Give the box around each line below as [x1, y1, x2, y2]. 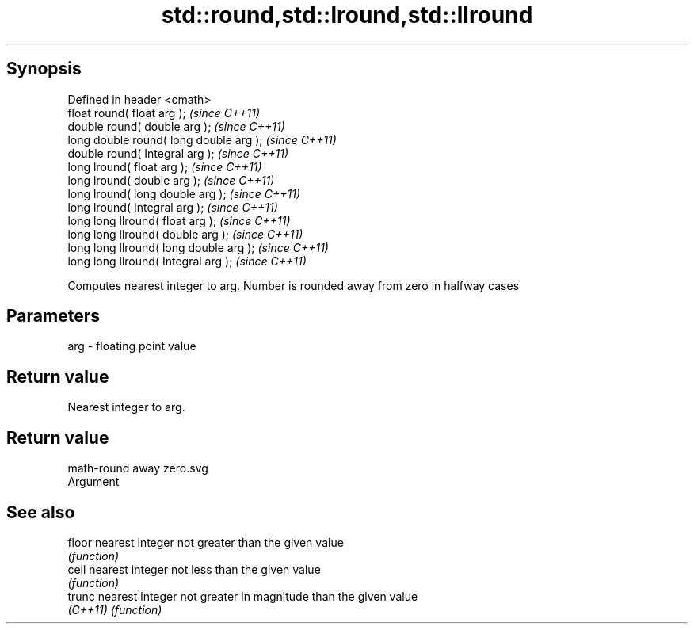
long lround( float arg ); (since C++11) [67, 159, 262, 174]
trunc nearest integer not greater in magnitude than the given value [67, 589, 418, 603]
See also [6, 502, 75, 522]
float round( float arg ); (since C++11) [67, 105, 261, 120]
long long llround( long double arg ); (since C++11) [67, 240, 329, 254]
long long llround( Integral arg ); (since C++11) [67, 254, 307, 268]
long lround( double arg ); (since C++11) [67, 173, 275, 187]
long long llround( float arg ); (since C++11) [67, 213, 291, 227]
